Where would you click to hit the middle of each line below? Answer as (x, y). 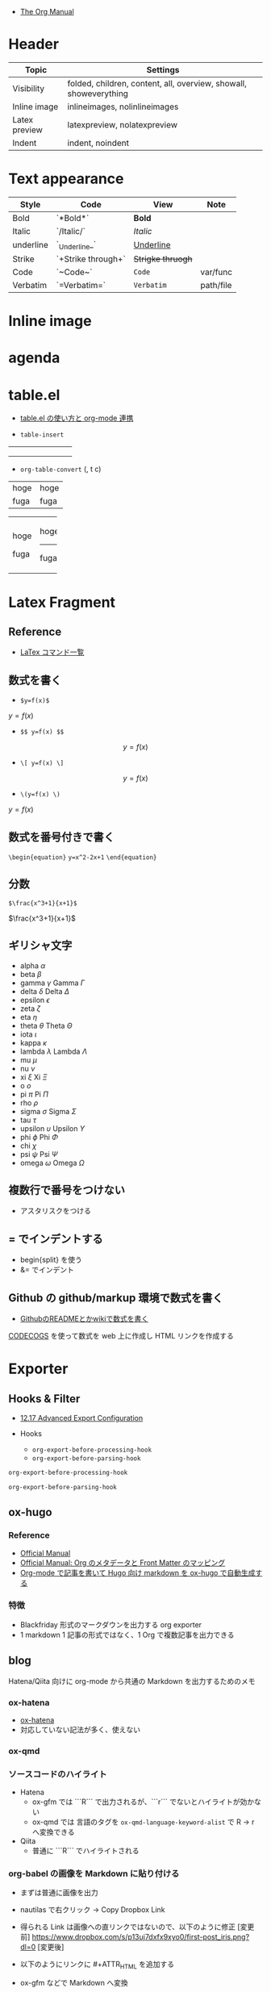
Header (33, 44)
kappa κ (33, 1042)
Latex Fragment (62, 602)
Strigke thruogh (163, 259)
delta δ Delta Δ (45, 991)
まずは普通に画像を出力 (59, 1893)
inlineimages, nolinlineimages (123, 106)
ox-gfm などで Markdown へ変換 (74, 1983)
